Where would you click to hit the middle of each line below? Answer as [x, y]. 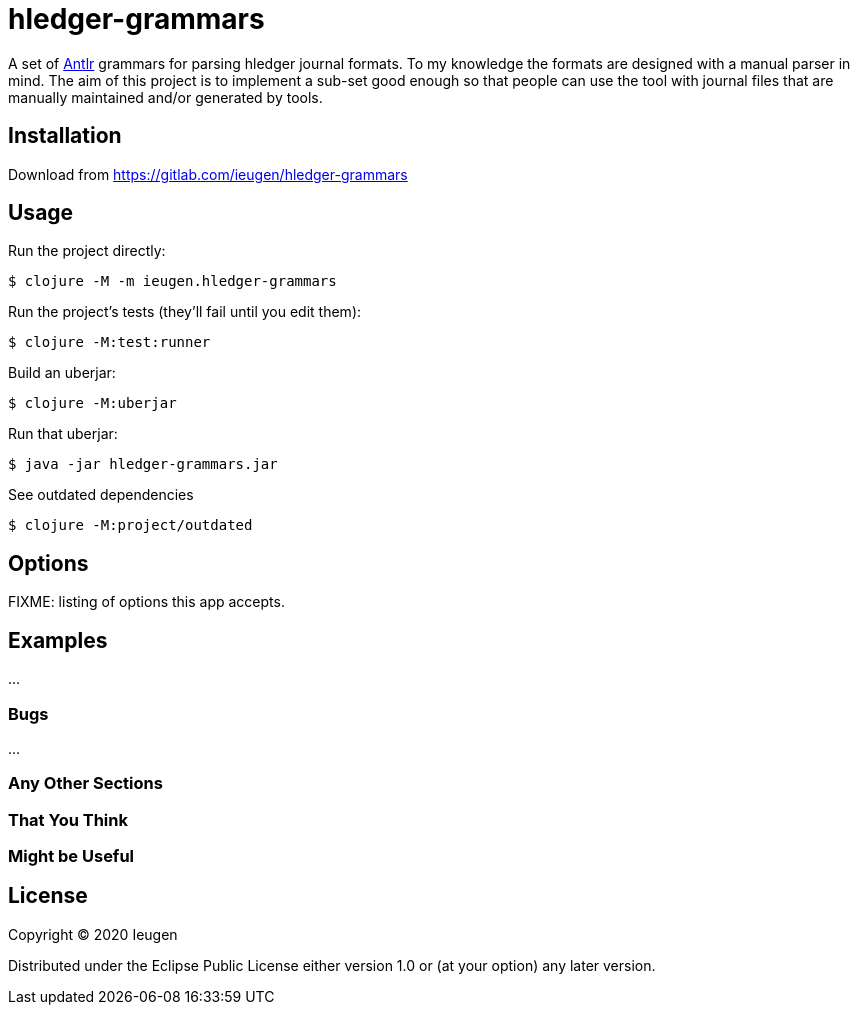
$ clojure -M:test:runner [109, 342]
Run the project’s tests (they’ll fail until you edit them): [185, 312]
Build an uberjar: [62, 373]
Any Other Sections [85, 783]
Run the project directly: [87, 251]
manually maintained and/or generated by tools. [165, 97]
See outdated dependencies [101, 495]
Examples [58, 640]
